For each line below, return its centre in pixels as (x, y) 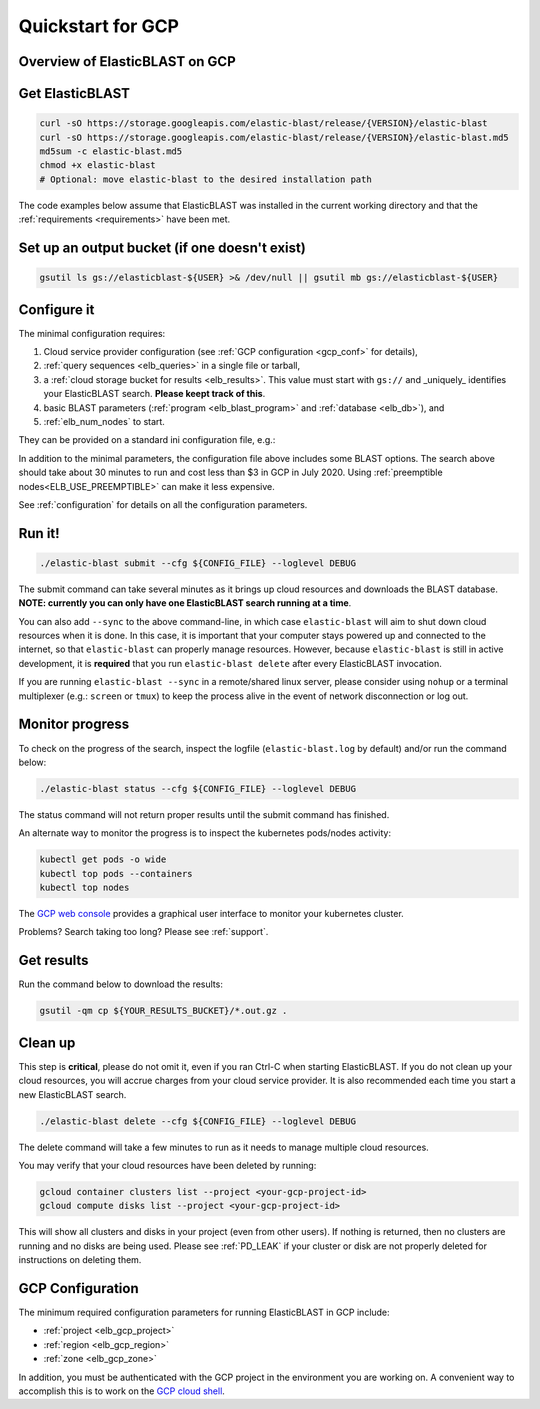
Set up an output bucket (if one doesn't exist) (162, 247)
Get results (53, 960)
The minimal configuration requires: (92, 333)
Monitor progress (74, 724)
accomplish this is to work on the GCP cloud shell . (121, 1391)
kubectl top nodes (84, 888)
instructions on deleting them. (80, 1260)
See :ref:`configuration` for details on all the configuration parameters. (163, 504)
